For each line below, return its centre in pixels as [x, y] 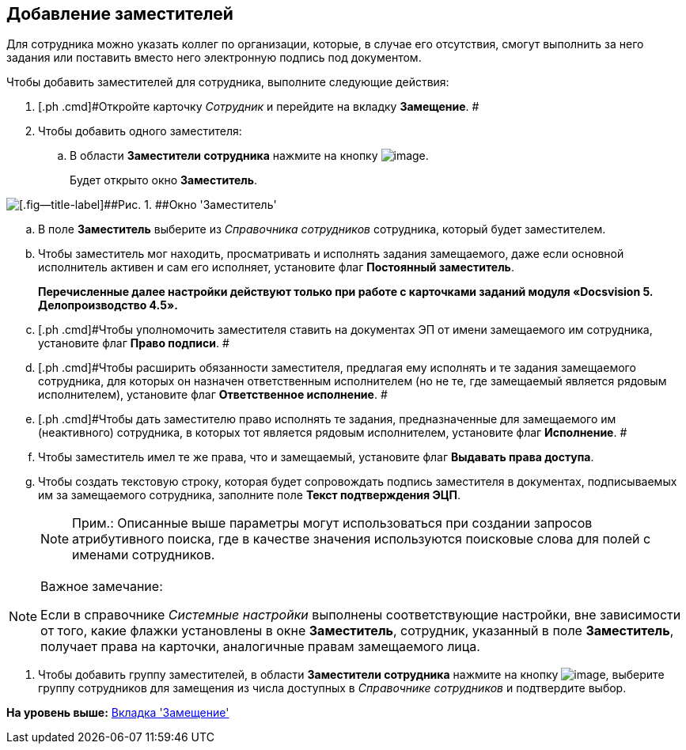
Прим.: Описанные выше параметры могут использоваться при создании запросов [332, 523]
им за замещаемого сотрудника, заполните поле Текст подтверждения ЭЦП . [250, 495]
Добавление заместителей [120, 14]
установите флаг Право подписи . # [134, 343]
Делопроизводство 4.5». [108, 305]
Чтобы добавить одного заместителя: [140, 131]
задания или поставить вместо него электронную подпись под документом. [214, 58]
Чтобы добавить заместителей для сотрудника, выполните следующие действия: [228, 82]
